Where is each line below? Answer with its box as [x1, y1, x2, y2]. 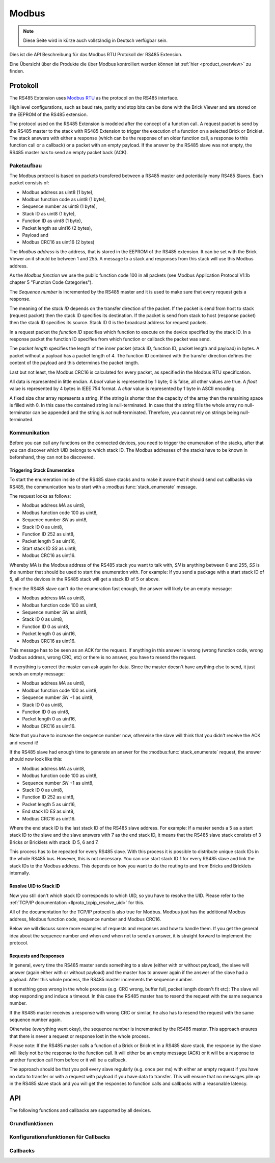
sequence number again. [9, 1016, 62, 1023]
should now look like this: [9, 756, 63, 762]
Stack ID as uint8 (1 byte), [22, 210, 76, 216]
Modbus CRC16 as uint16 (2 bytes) [22, 239, 95, 245]
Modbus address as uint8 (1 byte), [22, 189, 94, 195]
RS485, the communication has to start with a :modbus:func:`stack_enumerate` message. [9, 483, 197, 490]
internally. [9, 870, 31, 876]
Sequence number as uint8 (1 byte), [22, 203, 97, 209]
